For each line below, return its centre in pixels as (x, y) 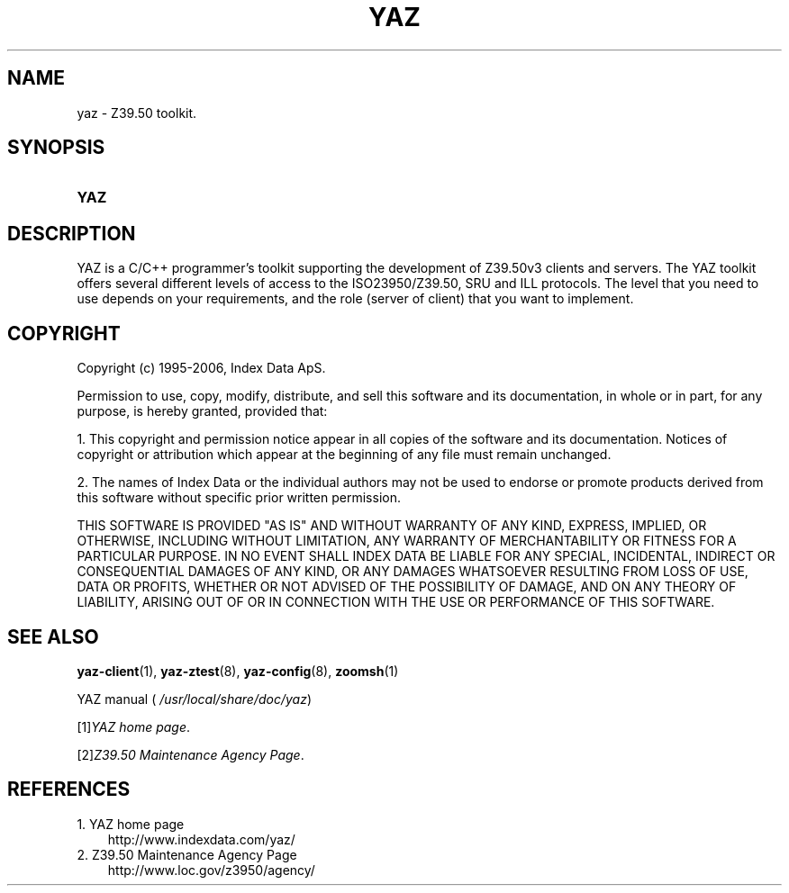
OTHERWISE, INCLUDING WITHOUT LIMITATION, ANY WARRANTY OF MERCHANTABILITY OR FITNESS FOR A (407, 541)
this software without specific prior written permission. (239, 498)
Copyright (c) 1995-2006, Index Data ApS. (201, 368)
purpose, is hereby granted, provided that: (202, 411)
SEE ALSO (53, 636)
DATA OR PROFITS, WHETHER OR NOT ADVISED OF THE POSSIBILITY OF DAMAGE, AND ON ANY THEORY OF (407, 587)
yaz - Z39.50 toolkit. (137, 113)
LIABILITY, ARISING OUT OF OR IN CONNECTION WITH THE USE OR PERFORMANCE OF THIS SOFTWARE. (396, 602)
